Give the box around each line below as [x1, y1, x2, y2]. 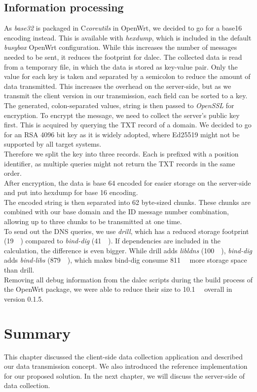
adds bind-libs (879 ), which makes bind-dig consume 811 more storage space [4, 255, 247, 265]
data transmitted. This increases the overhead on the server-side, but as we [4, 80, 231, 91]
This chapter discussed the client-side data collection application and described [4, 351, 243, 361]
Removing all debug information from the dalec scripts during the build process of [4, 274, 253, 284]
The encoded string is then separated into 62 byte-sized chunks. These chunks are [4, 196, 251, 207]
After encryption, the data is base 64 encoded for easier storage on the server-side [4, 177, 251, 188]
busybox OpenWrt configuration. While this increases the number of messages [4, 42, 237, 52]
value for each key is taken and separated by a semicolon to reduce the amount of [4, 71, 251, 81]
